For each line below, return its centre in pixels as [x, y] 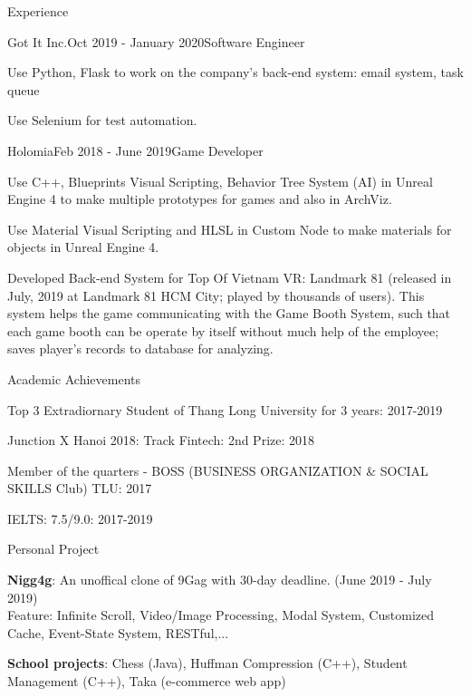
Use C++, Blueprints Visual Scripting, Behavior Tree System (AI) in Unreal [220, 181]
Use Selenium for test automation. [102, 120]
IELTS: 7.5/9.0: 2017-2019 [80, 518]
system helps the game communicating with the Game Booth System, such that [229, 313]
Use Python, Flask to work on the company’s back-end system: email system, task [235, 72]
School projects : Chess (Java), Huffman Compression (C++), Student [207, 663]
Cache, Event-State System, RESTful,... [118, 632]
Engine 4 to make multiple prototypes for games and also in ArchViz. [200, 199]
